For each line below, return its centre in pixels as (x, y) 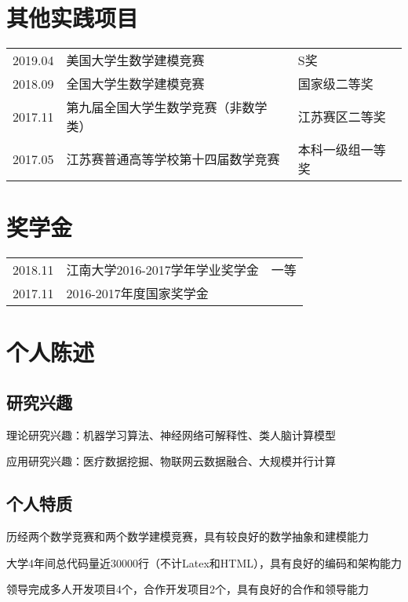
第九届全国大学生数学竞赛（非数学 (167, 108)
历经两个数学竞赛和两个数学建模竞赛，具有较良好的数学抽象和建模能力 (188, 536)
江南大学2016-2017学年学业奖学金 (162, 270)
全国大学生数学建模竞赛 (135, 84)
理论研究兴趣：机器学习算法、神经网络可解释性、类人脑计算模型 (171, 434)
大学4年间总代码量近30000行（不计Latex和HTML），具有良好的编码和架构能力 (204, 562)
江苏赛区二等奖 (342, 117)
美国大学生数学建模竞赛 (135, 60)
